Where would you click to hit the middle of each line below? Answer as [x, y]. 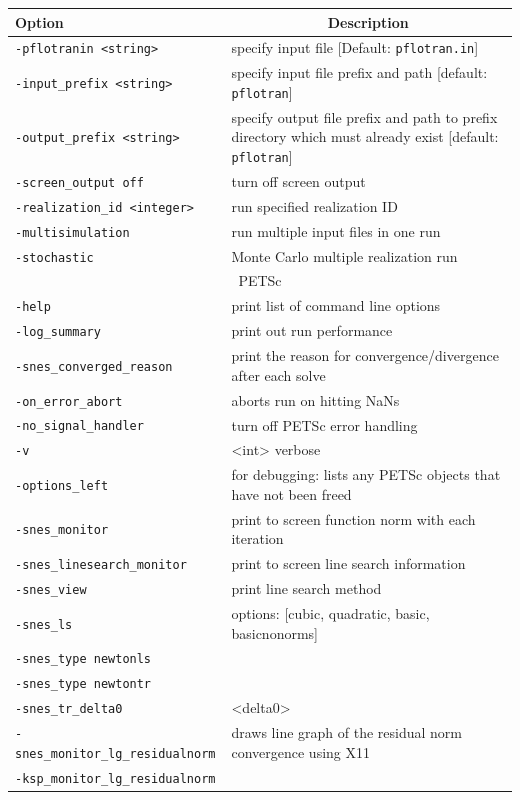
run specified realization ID [314, 205]
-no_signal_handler [79, 426]
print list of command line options [336, 305]
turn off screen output [298, 180]
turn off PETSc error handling [324, 424]
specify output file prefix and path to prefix [364, 116]
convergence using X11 [300, 751]
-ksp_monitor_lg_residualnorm [115, 778]
